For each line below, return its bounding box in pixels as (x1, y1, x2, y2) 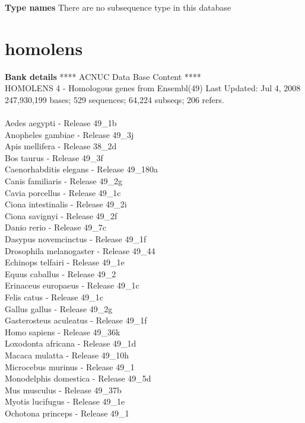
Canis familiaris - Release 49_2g (5, 175, 122, 187)
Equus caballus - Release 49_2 (5, 267, 116, 280)
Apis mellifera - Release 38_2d (5, 140, 117, 152)
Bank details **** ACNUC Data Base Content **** (5, 70, 201, 82)
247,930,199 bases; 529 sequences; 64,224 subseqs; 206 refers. (5, 93, 224, 105)
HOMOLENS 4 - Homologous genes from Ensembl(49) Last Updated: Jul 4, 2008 (5, 82, 301, 94)
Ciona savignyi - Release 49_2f (5, 209, 117, 222)
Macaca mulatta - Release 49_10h (5, 348, 129, 361)
